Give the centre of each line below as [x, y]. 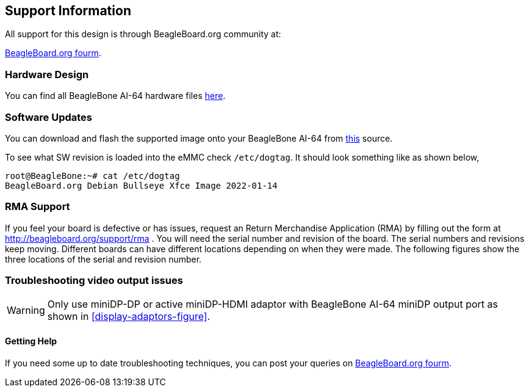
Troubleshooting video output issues [94, 281]
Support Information [68, 11]
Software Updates [49, 117]
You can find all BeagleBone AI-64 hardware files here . [115, 96]
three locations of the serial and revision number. [103, 259]
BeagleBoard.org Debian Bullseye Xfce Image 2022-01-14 [141, 185]
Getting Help [31, 341]
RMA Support [38, 207]
